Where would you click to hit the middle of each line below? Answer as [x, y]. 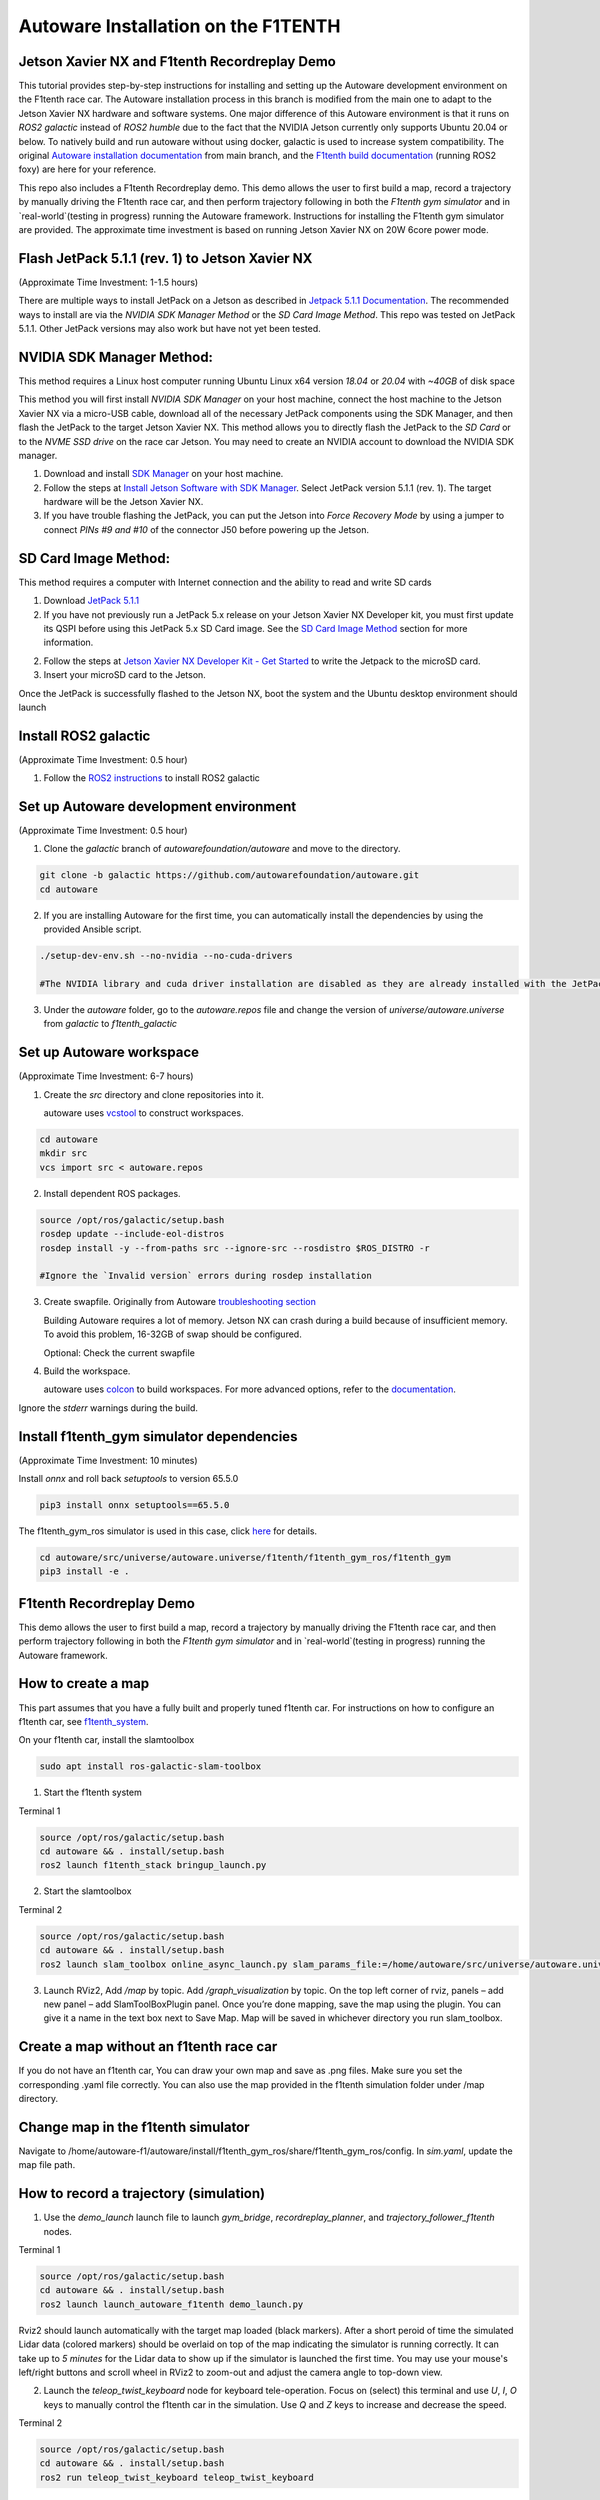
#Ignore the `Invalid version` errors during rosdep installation [205, 1276]
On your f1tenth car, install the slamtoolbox [106, 1740]
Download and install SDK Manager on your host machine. [163, 474]
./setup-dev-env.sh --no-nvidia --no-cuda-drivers [166, 956]
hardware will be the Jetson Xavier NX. [123, 502]
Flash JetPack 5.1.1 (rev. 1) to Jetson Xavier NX [165, 258]
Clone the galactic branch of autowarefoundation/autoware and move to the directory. [222, 849]
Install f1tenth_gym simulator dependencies [158, 1436]
